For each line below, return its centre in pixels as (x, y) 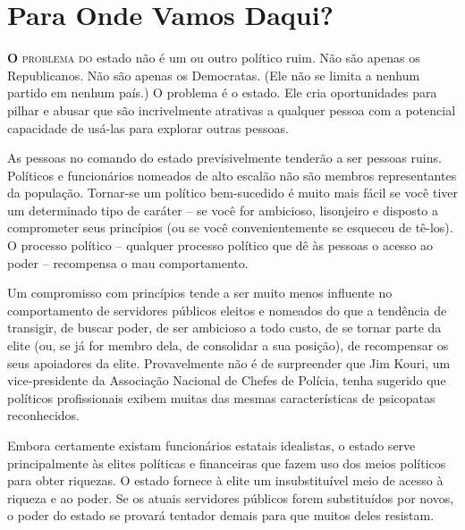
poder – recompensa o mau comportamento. (128, 262)
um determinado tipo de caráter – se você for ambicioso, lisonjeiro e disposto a (223, 210)
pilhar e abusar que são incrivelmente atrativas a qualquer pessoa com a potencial (232, 109)
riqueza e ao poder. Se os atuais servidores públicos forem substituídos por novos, (231, 497)
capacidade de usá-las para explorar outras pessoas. (148, 127)
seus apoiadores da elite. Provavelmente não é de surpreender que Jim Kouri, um (229, 362)
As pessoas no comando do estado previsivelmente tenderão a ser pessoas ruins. (224, 158)
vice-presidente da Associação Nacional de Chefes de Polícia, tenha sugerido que (227, 380)
